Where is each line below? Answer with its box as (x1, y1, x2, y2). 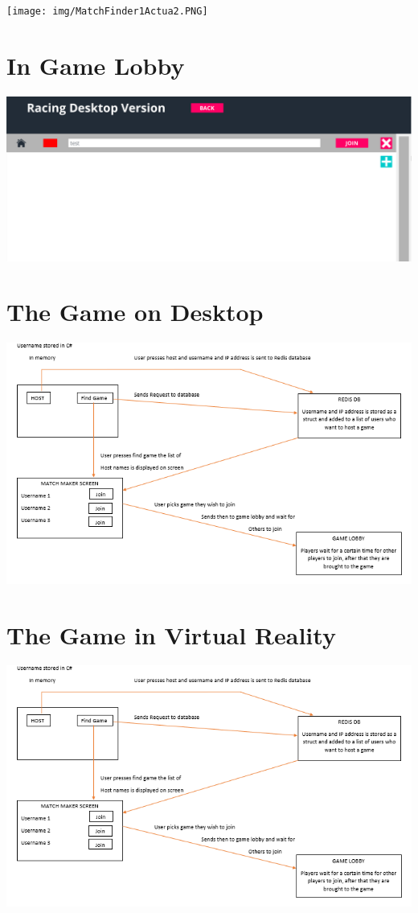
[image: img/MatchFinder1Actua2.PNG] (6, 6, 208, 17)
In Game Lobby (6, 48, 185, 81)
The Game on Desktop (6, 295, 264, 328)
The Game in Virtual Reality (6, 618, 336, 651)
